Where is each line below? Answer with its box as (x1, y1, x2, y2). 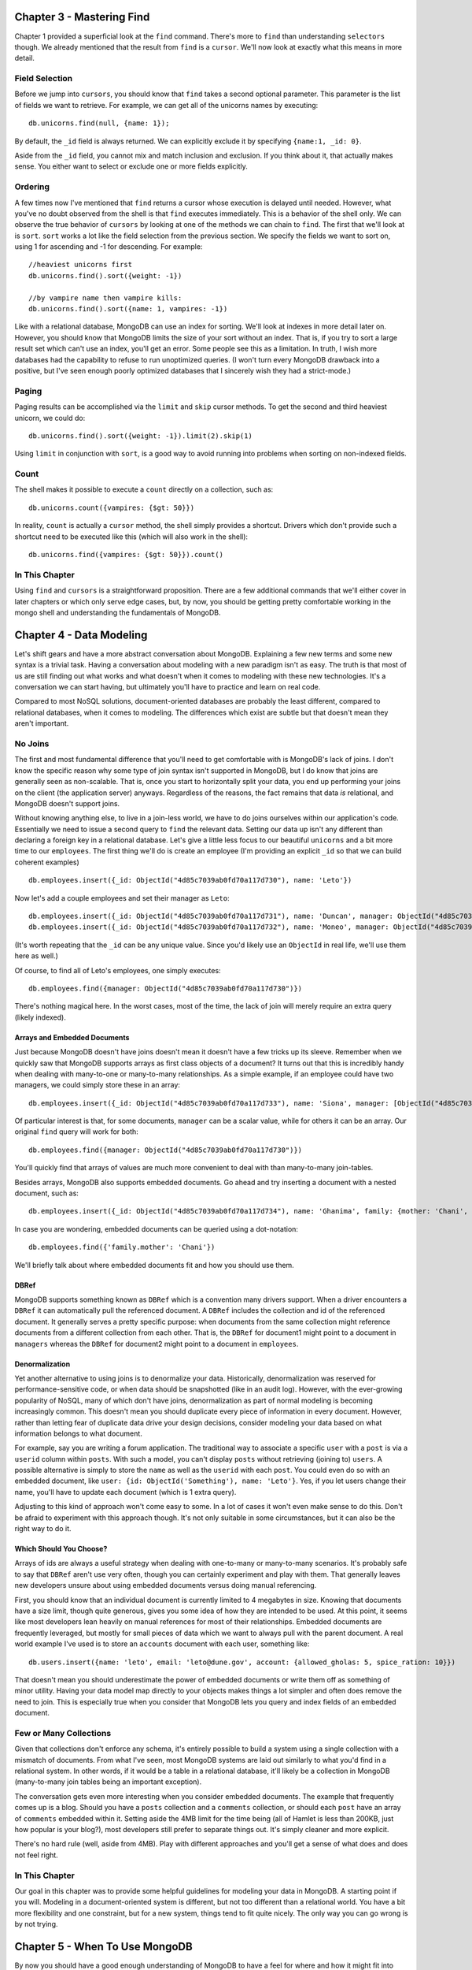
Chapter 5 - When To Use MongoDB (14, 1939, 193, 1953)
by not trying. (14, 1920, 58, 1929)
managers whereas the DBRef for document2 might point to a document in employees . (14, 1339, 299, 1348)
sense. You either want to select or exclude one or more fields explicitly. (14, 162, 248, 171)
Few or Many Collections (14, 1727, 112, 1738)
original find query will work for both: (14, 1127, 139, 1136)
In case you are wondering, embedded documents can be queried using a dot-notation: (14, 1224, 299, 1233)
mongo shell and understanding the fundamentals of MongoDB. (14, 608, 221, 617)
